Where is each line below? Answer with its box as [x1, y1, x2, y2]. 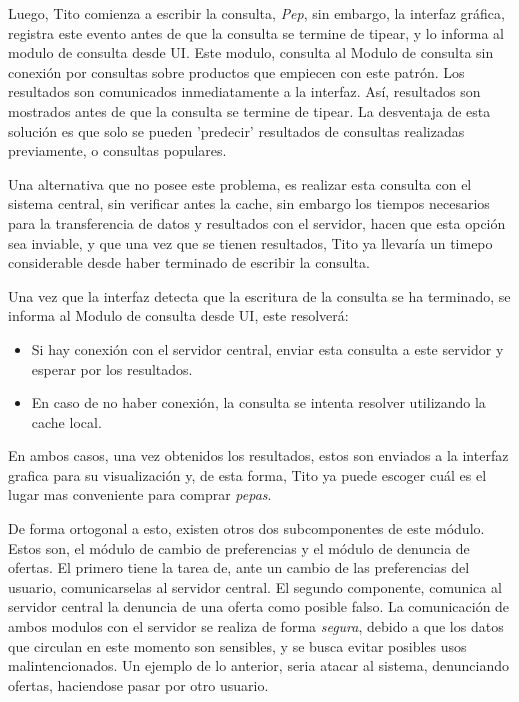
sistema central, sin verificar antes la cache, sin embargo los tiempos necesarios [8, 193, 490, 214]
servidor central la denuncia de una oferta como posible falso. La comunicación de [8, 596, 510, 617]
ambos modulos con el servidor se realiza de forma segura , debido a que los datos [8, 616, 504, 637]
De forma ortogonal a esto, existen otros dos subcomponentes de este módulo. [8, 518, 485, 539]
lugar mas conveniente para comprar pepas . [8, 484, 272, 505]
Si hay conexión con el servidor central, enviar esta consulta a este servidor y [31, 338, 504, 359]
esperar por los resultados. [31, 358, 193, 379]
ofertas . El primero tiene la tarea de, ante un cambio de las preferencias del [8, 557, 470, 578]
